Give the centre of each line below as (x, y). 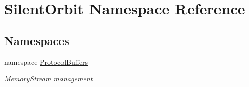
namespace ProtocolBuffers (46, 61)
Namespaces (37, 40)
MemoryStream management (49, 79)
